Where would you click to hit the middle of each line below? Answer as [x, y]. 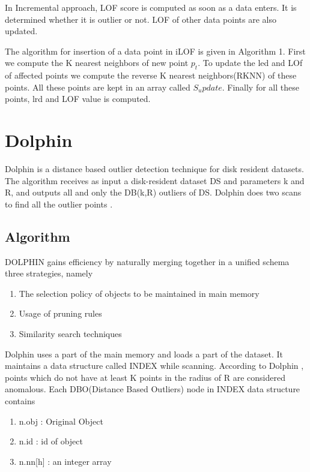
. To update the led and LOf [250, 63]
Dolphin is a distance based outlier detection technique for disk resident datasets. [154, 169]
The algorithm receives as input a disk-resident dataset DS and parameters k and [155, 180]
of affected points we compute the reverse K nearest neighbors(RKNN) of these [151, 75]
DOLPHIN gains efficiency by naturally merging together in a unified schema [147, 261]
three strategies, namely [49, 273]
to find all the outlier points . [59, 204]
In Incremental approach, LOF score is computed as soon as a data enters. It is [151, 7]
